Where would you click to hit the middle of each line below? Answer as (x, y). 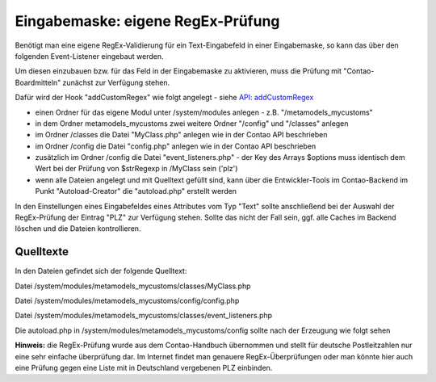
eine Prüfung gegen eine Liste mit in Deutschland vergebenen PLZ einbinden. (144, 368)
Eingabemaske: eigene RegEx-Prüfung (147, 21)
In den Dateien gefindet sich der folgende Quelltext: (101, 271)
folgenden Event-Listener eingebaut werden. (90, 56)
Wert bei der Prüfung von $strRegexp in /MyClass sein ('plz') (136, 169)
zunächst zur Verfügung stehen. (116, 82)
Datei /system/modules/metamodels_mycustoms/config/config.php (127, 301)
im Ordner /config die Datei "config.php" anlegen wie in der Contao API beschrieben (176, 146)
